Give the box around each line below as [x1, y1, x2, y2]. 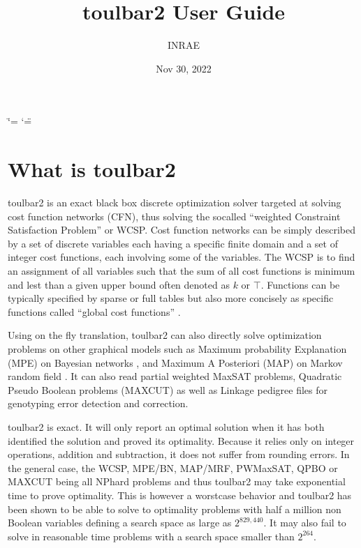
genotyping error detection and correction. [8, 396, 189, 411]
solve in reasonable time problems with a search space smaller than [8, 528, 295, 543]
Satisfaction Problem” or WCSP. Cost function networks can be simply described [8, 222, 355, 237]
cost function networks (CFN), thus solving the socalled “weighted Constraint [8, 208, 341, 223]
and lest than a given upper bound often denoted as [8, 277, 230, 291]
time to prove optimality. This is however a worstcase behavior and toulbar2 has [8, 487, 352, 502]
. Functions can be [260, 277, 340, 291]
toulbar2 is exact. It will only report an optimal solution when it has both [8, 419, 325, 434]
